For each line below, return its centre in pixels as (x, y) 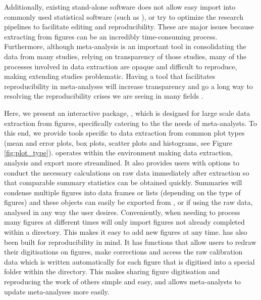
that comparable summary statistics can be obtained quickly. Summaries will (123, 182)
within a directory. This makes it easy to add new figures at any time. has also (126, 232)
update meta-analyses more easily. (57, 291)
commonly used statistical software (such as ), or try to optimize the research (124, 16)
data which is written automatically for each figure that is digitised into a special (129, 261)
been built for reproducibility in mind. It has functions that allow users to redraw (130, 242)
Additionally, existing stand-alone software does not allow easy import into (120, 7)
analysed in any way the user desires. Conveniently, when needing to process (122, 212)
